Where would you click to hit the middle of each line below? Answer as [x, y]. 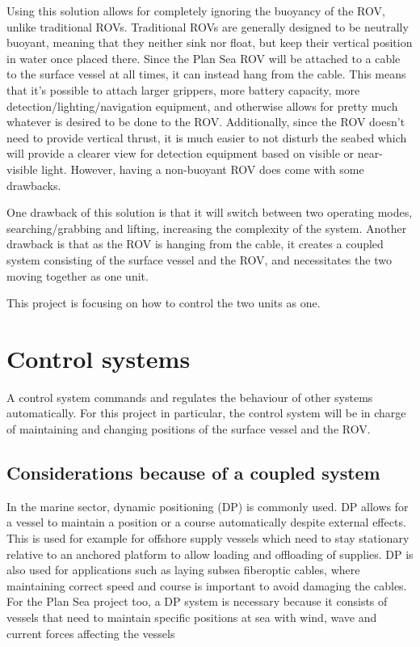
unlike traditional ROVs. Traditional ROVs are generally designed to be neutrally [208, 26]
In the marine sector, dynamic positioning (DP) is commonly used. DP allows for [208, 506]
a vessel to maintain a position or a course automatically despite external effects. [206, 522]
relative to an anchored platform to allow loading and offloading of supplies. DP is [210, 554]
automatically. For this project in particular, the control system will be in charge [206, 413]
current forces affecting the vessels [91, 633]
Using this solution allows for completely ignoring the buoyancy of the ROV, [196, 11]
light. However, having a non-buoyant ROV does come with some [203, 169]
